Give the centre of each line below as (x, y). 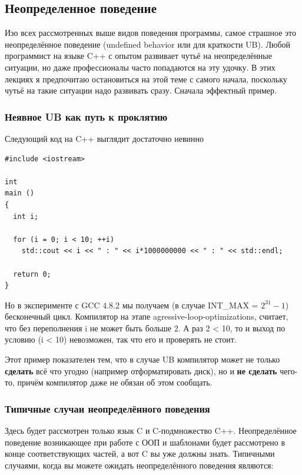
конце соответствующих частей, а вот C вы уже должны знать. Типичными (140, 454)
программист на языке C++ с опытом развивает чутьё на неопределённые (138, 56)
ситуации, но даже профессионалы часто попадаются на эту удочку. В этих (140, 67)
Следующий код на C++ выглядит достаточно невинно (104, 138)
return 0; (32, 274)
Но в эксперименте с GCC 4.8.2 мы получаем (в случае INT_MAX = (132, 305)
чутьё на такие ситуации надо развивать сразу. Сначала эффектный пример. (141, 90)
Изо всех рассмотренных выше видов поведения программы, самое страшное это (150, 33)
